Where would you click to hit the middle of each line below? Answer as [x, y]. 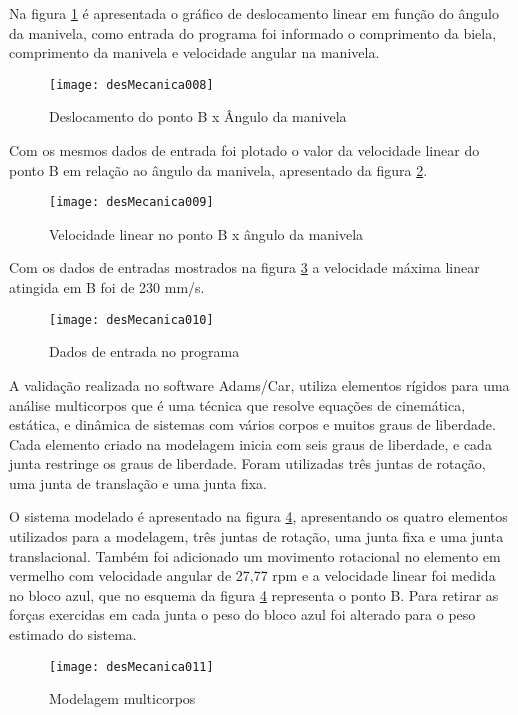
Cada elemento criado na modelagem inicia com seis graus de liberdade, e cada [250, 443]
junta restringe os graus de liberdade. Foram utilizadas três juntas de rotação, [247, 463]
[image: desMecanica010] [131, 319]
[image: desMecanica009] [131, 202]
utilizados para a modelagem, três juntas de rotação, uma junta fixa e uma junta [256, 536]
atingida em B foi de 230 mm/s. [107, 287]
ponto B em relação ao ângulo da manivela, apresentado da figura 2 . [218, 169]
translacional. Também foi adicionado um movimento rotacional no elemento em [255, 555]
